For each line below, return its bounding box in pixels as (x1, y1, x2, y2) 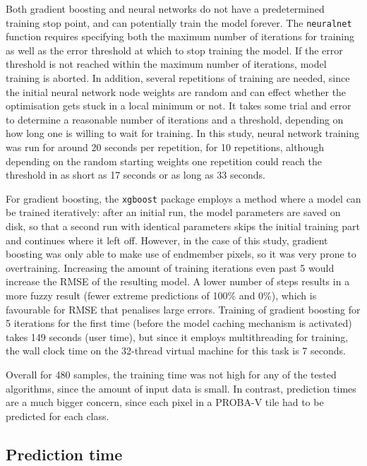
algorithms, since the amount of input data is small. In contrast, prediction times (6, 381, 356, 395)
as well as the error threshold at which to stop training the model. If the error (6, 42, 343, 57)
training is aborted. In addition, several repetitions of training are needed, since (6, 71, 350, 85)
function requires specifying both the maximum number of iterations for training (6, 29, 355, 44)
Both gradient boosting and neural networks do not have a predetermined (6, 1, 325, 16)
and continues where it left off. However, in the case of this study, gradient (6, 232, 328, 247)
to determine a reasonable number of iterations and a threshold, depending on (6, 112, 344, 126)
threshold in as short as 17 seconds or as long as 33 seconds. (6, 167, 265, 182)
